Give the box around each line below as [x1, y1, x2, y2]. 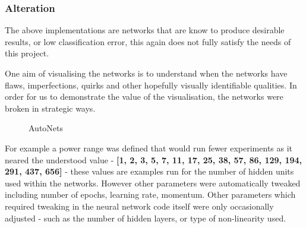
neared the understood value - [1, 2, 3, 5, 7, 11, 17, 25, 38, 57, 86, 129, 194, [5, 153, 302, 166]
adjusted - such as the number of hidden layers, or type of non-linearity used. [5, 211, 286, 224]
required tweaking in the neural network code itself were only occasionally [5, 199, 274, 212]
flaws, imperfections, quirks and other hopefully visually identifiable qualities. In [5, 78, 297, 91]
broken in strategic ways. [5, 102, 96, 114]
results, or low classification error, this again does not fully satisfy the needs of [5, 35, 291, 47]
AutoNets [29, 122, 64, 134]
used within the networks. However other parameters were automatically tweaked [5, 176, 301, 189]
